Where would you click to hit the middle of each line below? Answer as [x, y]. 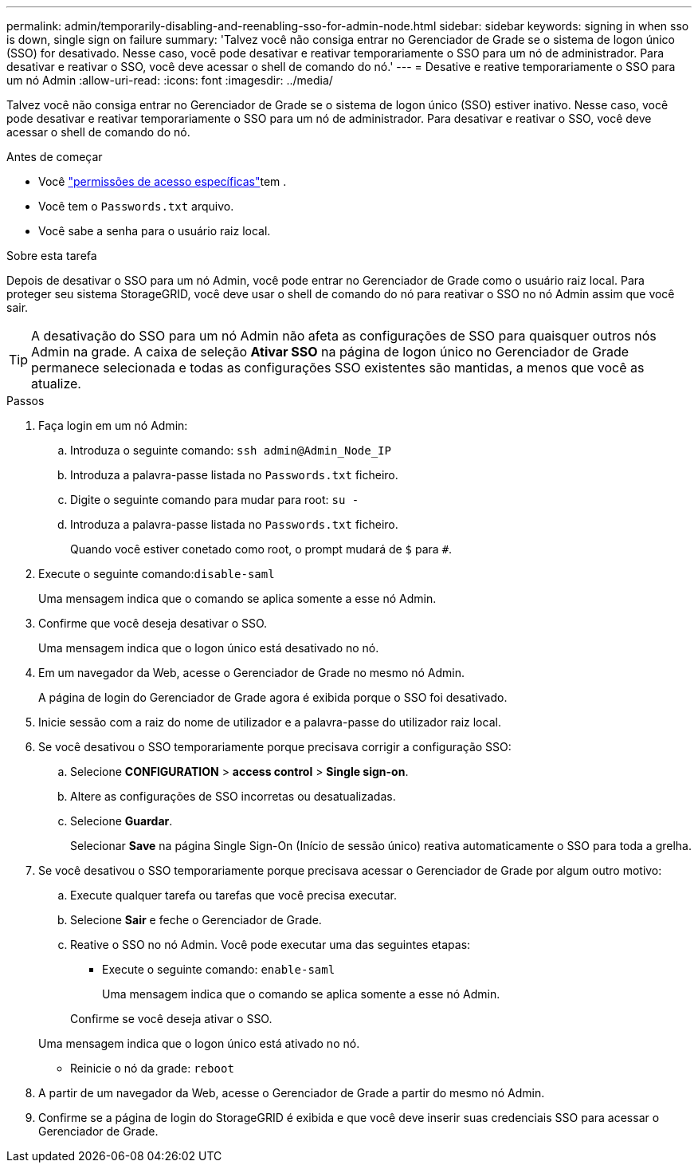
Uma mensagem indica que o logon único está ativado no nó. [199, 1043]
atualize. [56, 384]
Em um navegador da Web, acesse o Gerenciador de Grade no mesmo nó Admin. [252, 673]
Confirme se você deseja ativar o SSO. [171, 1019]
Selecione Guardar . [122, 821]
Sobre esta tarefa [52, 256]
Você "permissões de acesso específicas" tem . [163, 181]
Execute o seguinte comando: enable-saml [219, 969]
